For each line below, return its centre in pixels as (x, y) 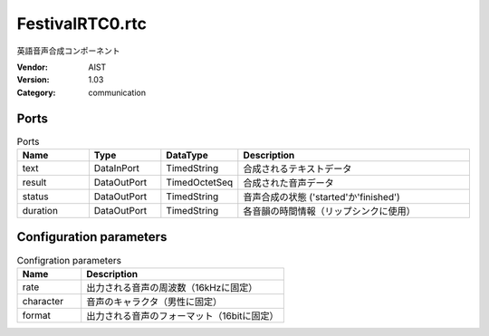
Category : (36, 92)
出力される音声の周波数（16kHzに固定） (172, 287)
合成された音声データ (288, 183)
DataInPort (117, 168)
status (35, 197)
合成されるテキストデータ (297, 169)
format (37, 315)
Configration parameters (69, 260)
